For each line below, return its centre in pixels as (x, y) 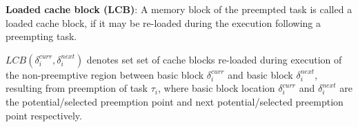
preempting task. (41, 36)
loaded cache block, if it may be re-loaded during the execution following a (163, 22)
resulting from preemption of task (77, 88)
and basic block (260, 74)
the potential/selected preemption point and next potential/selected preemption (175, 101)
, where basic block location (216, 88)
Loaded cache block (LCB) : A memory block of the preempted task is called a (179, 9)
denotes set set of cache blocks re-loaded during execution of (214, 59)
